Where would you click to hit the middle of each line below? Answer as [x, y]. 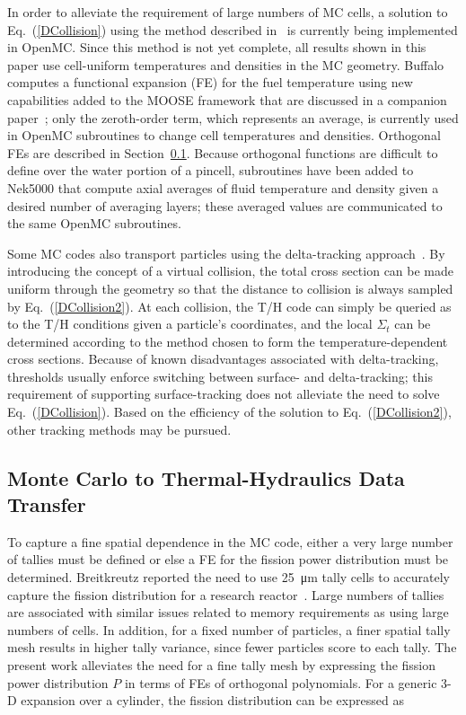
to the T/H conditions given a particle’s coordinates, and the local [190, 324]
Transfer [47, 504]
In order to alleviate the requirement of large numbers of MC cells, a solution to [228, 12]
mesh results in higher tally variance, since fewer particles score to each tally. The [232, 647]
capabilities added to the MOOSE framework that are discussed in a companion [227, 99]
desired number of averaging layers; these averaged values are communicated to [225, 205]
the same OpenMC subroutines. [94, 223]
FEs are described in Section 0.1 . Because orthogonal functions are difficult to [223, 152]
